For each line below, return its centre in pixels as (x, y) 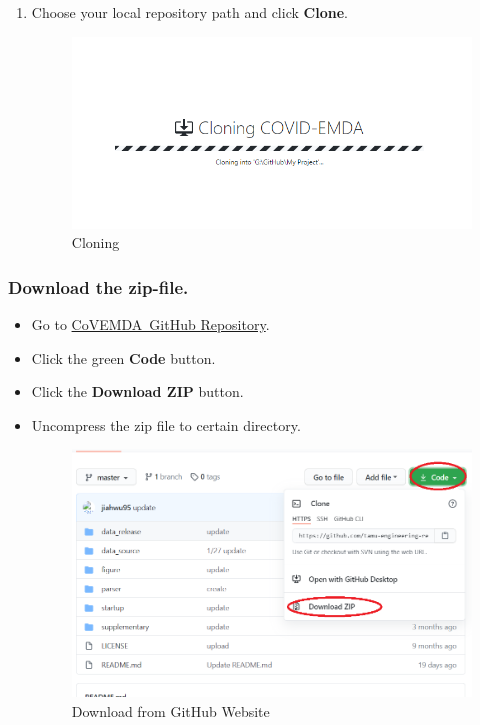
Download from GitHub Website (170, 710)
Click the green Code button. (123, 357)
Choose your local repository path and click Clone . (189, 12)
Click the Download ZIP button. (137, 391)
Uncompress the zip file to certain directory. (166, 424)
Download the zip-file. (98, 286)
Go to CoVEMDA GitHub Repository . (150, 324)
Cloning (95, 242)
